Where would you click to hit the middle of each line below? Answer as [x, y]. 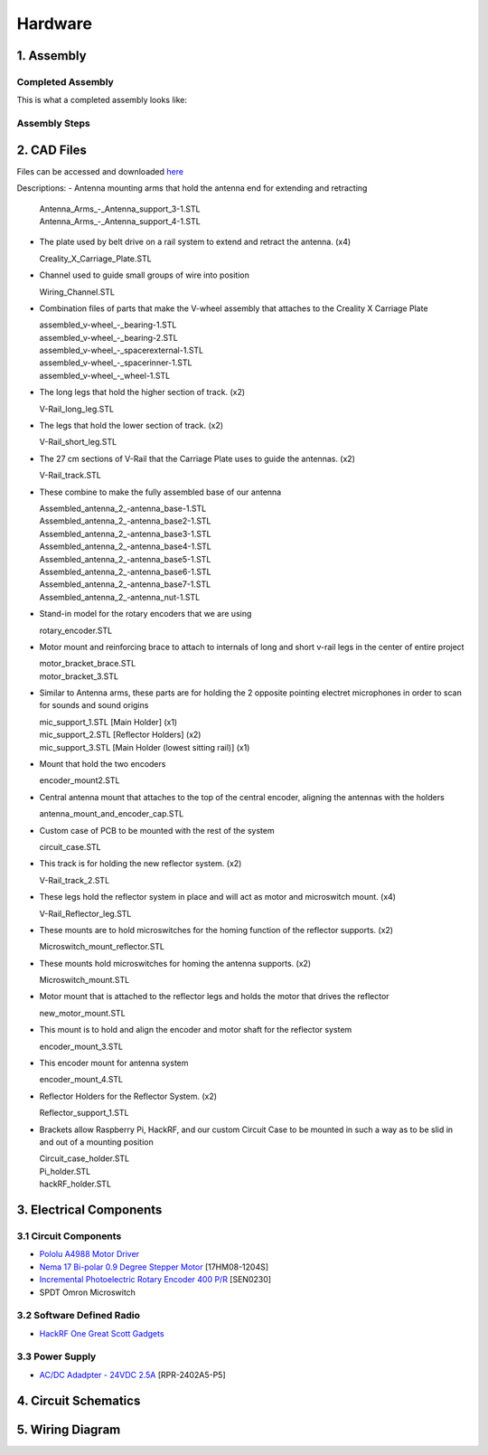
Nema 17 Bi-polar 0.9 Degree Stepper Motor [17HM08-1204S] [154, 1267]
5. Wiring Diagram [69, 1429]
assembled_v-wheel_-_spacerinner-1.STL [116, 363]
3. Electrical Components [89, 1209]
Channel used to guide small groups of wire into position [145, 275]
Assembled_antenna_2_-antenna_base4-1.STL [126, 546]
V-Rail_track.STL [70, 476]
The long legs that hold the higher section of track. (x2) [142, 392]
